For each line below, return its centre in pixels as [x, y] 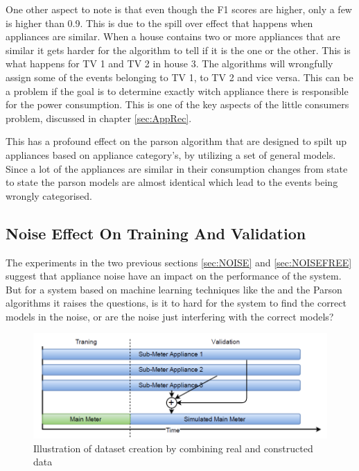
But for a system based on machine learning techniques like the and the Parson [174, 289]
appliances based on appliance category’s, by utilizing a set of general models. [171, 154]
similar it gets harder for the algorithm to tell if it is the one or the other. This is [178, 50]
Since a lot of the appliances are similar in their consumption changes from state [177, 168]
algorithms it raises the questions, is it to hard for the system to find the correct [176, 303]
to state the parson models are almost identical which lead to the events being [172, 182]
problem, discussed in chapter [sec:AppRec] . [99, 118]
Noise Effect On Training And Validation [156, 233]
